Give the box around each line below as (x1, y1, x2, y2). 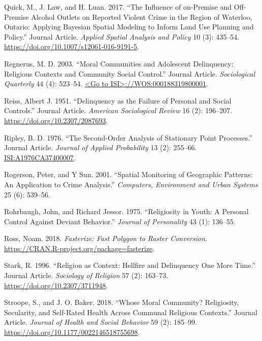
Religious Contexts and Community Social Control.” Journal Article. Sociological (4, 68, 255, 79)
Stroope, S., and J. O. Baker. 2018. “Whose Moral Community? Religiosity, (4, 297, 239, 308)
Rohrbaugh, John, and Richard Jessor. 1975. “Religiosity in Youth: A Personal (4, 206, 249, 217)
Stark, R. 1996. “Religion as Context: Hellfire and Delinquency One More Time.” (4, 260, 256, 270)
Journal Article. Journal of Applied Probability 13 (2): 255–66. (4, 142, 197, 153)
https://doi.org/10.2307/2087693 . (4, 115, 108, 125)
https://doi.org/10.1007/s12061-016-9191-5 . (4, 41, 139, 52)
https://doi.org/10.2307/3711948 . (4, 280, 108, 290)
